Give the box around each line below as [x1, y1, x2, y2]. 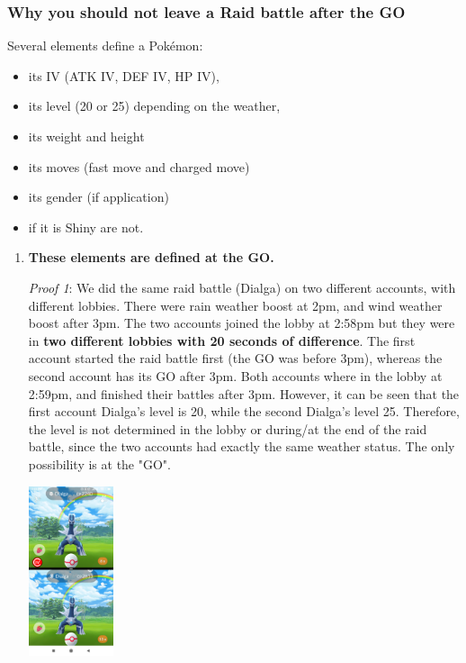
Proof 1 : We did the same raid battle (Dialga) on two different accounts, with [28, 277, 456, 296]
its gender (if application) [28, 187, 169, 206]
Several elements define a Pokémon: [7, 36, 203, 55]
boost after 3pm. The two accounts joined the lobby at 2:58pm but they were [28, 313, 455, 332]
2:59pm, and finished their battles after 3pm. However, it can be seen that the [28, 384, 460, 403]
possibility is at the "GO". [28, 454, 171, 473]
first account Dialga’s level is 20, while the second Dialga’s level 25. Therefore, [28, 402, 460, 421]
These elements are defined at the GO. [28, 248, 274, 267]
